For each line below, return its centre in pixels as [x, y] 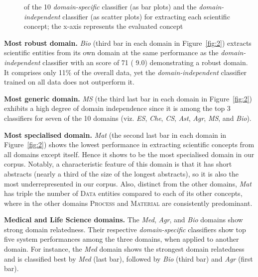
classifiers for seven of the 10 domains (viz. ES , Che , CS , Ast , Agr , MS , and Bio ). [128, 118]
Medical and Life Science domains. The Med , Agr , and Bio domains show [124, 220]
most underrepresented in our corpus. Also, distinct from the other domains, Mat [128, 183]
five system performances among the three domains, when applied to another [122, 239]
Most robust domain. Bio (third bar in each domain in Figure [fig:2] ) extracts [128, 43]
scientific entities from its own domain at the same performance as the [111, 52]
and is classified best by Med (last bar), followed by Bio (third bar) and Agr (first [129, 258]
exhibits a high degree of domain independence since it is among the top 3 [117, 108]
